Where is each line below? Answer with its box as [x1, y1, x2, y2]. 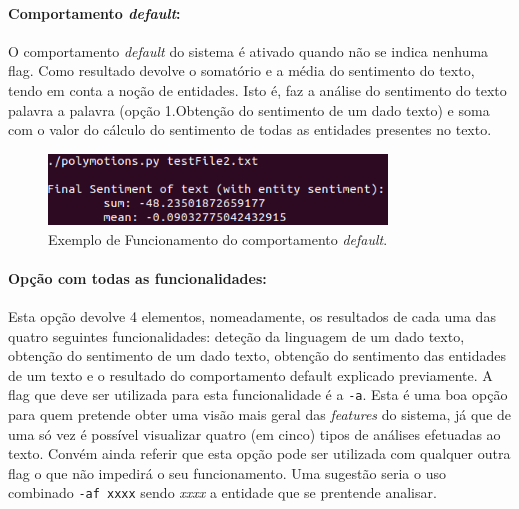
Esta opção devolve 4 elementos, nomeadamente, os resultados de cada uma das [8, 305, 496, 326]
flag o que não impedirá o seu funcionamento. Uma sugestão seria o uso [8, 462, 446, 483]
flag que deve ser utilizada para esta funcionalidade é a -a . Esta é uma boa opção [8, 384, 508, 405]
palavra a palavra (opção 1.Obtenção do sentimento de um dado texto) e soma [8, 99, 490, 120]
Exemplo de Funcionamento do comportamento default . [48, 228, 388, 249]
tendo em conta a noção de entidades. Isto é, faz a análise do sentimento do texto [8, 79, 507, 100]
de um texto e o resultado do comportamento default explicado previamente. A [8, 364, 493, 385]
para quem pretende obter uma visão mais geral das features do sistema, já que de [8, 403, 512, 424]
